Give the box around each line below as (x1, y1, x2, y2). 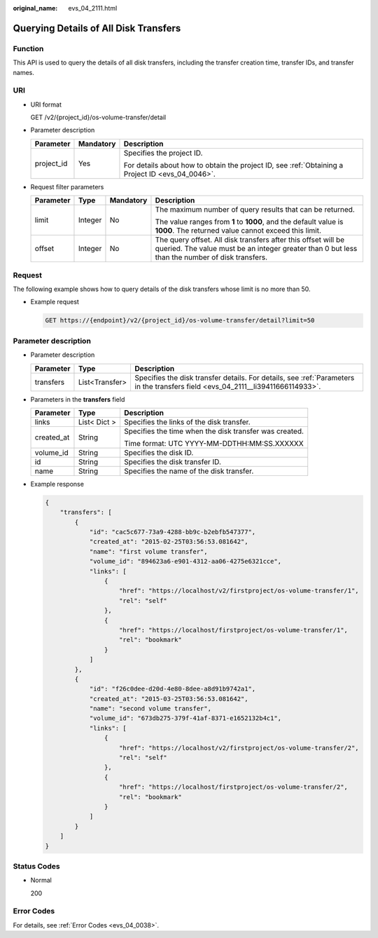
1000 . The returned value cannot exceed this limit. (155, 226, 321, 236)
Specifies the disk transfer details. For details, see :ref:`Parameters (134, 372, 355, 382)
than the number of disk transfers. (155, 252, 267, 262)
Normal (30, 876, 52, 885)
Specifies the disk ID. (123, 447, 194, 457)
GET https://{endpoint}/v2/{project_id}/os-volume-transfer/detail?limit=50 (45, 316, 315, 325)
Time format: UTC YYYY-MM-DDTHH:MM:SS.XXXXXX (123, 438, 304, 448)
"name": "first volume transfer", (89, 548, 208, 555)
